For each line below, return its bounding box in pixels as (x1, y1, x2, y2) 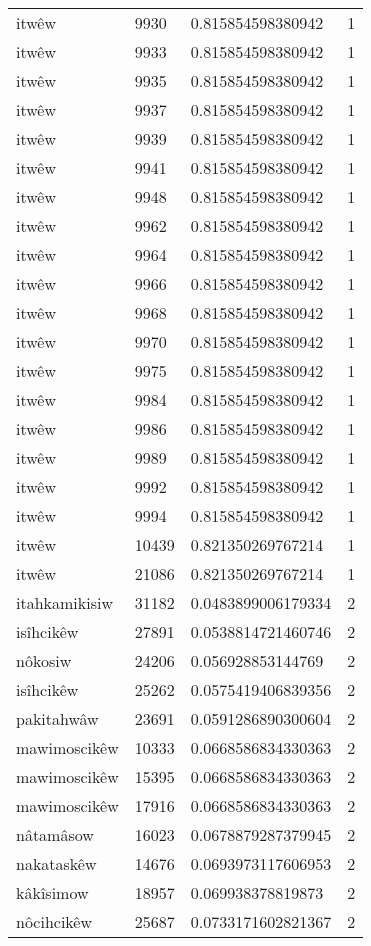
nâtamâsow (16, 823, 94, 846)
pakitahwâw (16, 707, 99, 730)
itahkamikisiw (16, 591, 113, 614)
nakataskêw (16, 852, 97, 875)
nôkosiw (16, 649, 72, 672)
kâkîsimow (16, 881, 89, 904)
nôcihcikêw (16, 910, 93, 933)
